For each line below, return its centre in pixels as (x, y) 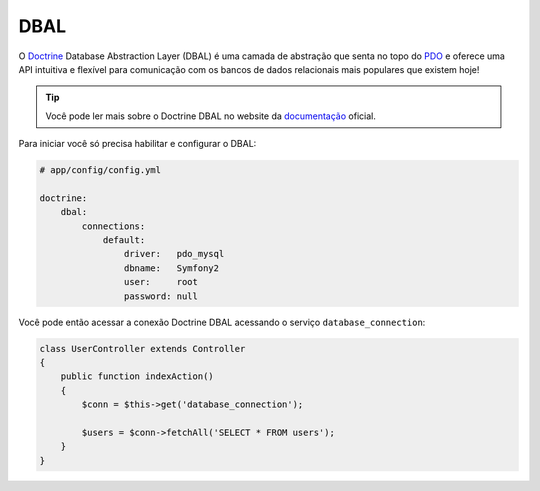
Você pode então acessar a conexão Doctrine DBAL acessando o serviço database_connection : (222, 322)
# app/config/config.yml (100, 170)
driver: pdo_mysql (174, 254)
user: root (161, 282)
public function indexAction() (137, 376)
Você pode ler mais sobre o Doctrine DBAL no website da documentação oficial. (211, 116)
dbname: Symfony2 (171, 268)
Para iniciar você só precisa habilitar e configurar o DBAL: (137, 144)
